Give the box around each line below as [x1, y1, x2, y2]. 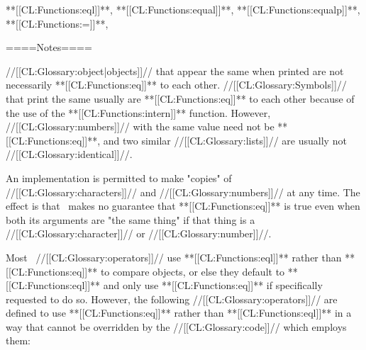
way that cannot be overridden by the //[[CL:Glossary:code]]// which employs [6, 319, 347, 334]
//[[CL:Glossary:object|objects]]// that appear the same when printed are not [6, 63, 344, 78]
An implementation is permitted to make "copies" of [6, 170, 232, 185]
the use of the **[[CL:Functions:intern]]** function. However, [6, 105, 271, 120]
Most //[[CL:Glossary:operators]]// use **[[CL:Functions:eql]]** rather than [6, 249, 342, 264]
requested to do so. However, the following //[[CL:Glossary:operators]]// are [6, 291, 338, 306]
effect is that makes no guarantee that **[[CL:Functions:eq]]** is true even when [6, 198, 360, 213]
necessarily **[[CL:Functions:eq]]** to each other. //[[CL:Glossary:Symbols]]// [6, 77, 347, 92]
